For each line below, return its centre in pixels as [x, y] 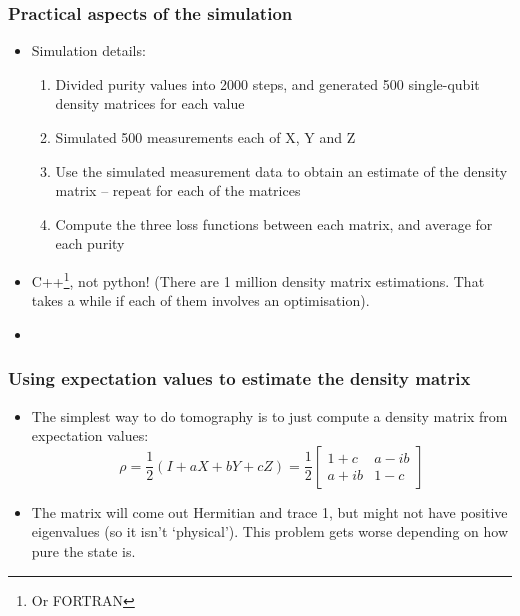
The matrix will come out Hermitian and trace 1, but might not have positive [269, 511]
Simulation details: [88, 50]
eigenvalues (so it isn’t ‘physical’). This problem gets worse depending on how [270, 531]
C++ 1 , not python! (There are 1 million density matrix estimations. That [258, 279]
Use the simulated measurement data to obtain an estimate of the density [281, 170]
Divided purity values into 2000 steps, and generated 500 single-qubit [267, 83]
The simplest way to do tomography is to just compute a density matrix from [269, 415]
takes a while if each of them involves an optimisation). [200, 300]
